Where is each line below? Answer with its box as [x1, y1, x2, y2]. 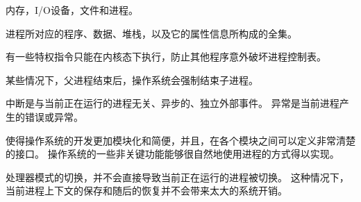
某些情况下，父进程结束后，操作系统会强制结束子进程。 [6, 72, 258, 87]
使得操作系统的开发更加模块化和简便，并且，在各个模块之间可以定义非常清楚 [6, 133, 355, 147]
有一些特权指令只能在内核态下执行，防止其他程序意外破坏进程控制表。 [6, 49, 326, 64]
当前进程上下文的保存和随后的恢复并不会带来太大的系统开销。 [6, 183, 287, 198]
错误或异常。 [24, 109, 83, 124]
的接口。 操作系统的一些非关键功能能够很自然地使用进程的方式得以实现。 [6, 146, 339, 161]
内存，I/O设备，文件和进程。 [6, 3, 138, 17]
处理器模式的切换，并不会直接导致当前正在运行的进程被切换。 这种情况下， [6, 169, 349, 184]
